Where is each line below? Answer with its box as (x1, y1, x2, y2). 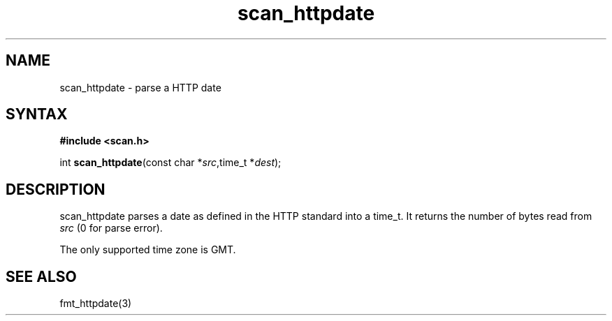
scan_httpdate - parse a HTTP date (59, 81, 221, 94)
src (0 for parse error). (59, 222, 163, 234)
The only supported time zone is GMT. (59, 244, 236, 256)
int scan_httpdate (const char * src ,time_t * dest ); (59, 156, 282, 169)
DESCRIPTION (6, 180, 105, 198)
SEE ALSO (6, 267, 77, 285)
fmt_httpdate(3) (59, 297, 132, 310)
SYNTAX (6, 105, 68, 124)
